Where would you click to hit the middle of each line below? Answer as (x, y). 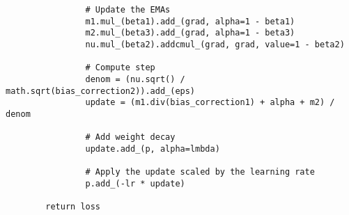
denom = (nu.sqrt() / (135, 79)
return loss (73, 207)
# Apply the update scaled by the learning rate (200, 172)
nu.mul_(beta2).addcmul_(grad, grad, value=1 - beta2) (215, 44)
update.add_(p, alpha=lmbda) (153, 149)
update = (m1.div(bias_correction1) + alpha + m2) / (210, 103)
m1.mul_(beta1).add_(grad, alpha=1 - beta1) (190, 21)
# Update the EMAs (128, 10)
